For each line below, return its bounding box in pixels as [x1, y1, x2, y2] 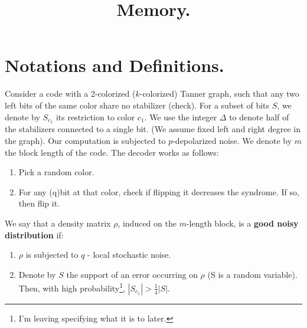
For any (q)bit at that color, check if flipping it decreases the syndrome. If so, [18, 185, 299, 198]
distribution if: [5, 228, 64, 241]
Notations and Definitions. [5, 53, 224, 77]
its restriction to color [55, 110, 135, 123]
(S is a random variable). [207, 268, 298, 280]
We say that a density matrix [5, 217, 111, 229]
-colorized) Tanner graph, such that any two [139, 87, 299, 100]
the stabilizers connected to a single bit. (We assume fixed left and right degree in [5, 123, 301, 135]
